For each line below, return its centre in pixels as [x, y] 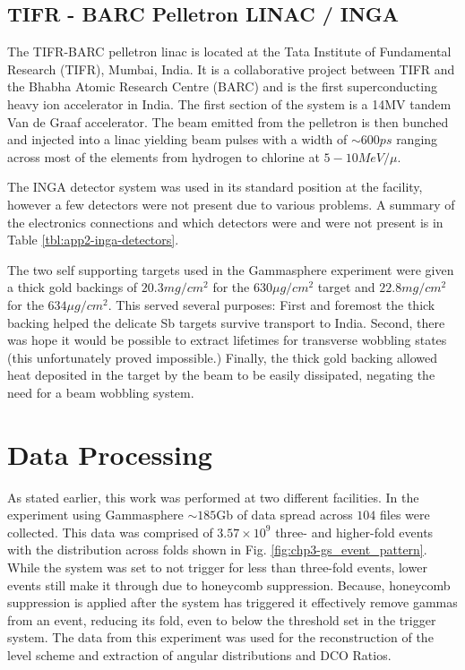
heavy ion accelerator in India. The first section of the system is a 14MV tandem [229, 103]
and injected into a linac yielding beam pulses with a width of [177, 139]
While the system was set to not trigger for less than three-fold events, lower [217, 567]
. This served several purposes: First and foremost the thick [271, 304]
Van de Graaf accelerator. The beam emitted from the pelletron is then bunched [228, 121]
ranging [417, 139]
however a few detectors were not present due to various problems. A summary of [231, 204]
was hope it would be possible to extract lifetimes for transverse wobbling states [227, 340]
